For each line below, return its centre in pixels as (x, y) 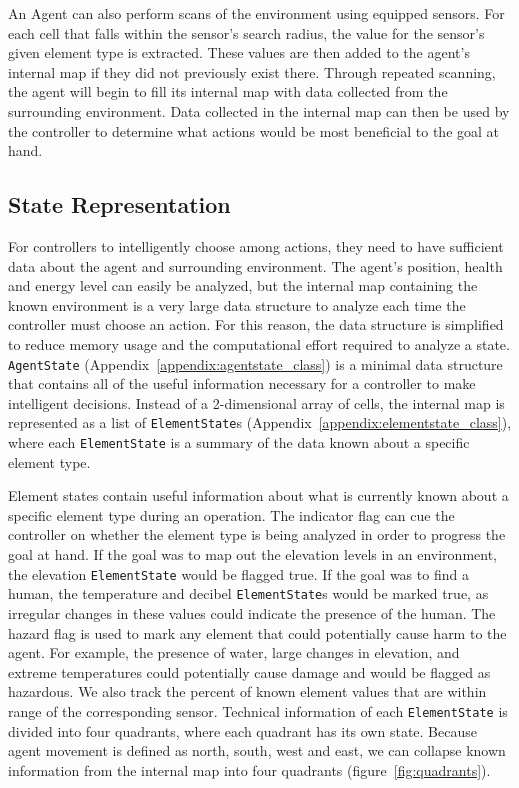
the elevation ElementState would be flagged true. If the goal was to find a (238, 573)
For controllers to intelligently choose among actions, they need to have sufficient (256, 245)
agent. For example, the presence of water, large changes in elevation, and (234, 652)
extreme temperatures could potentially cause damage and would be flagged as (249, 671)
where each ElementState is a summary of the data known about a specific (239, 442)
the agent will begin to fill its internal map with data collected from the (228, 91)
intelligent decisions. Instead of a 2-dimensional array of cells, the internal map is (256, 402)
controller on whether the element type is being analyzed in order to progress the (257, 534)
